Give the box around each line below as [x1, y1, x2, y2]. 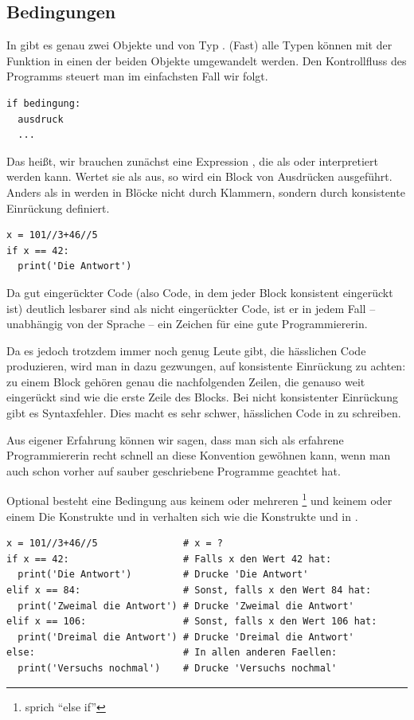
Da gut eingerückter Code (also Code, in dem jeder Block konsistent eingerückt [6, 284, 393, 300]
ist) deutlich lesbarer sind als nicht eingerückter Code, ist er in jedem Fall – [6, 299, 376, 316]
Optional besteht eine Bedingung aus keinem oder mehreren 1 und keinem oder [6, 490, 393, 509]
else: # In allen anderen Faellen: [6, 647, 338, 659]
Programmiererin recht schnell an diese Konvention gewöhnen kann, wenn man [6, 447, 391, 464]
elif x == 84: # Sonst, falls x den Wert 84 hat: [6, 585, 372, 597]
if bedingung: [6, 97, 81, 109]
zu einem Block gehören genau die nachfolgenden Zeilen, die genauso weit [6, 373, 365, 389]
